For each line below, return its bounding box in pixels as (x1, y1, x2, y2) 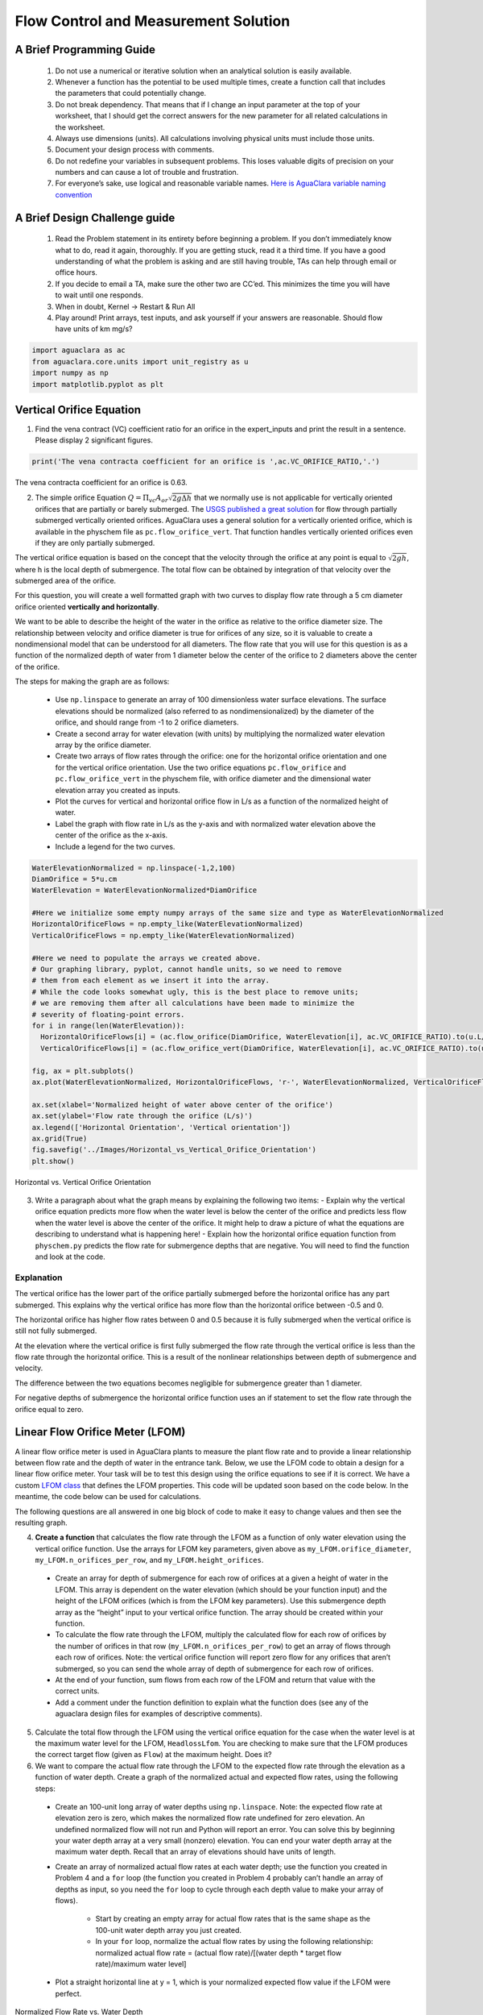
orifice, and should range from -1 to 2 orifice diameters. (55, 717, 239, 727)
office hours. (55, 268, 98, 277)
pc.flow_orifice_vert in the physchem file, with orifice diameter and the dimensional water (55, 774, 372, 783)
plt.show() (31, 1157, 75, 1165)
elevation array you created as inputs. (55, 785, 180, 795)
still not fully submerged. (14, 1326, 97, 1336)
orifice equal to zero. (14, 1404, 84, 1414)
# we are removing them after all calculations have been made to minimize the (31, 999, 355, 1008)
